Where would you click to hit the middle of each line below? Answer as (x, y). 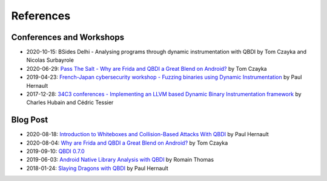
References (41, 16)
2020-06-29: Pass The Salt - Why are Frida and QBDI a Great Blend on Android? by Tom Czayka (147, 68)
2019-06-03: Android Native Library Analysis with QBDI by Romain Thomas (120, 160)
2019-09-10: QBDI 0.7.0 (55, 151)
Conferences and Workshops (68, 37)
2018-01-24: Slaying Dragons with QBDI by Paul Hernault (97, 168)
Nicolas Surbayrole (50, 60)
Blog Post (30, 120)
